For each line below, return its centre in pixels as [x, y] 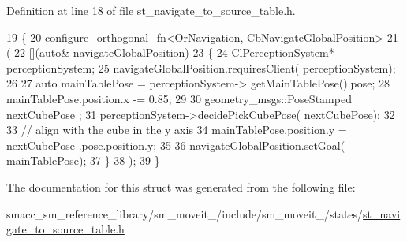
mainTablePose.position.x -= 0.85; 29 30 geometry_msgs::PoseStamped [179, 98]
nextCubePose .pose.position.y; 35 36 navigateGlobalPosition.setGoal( [176, 145]
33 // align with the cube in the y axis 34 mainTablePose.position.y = [177, 130]
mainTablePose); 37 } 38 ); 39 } [83, 160]
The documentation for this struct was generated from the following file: [181, 186]
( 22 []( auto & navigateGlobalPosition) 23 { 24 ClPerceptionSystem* [170, 52]
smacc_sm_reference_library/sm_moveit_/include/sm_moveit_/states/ [185, 213]
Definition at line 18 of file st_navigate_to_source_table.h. [151, 10]
